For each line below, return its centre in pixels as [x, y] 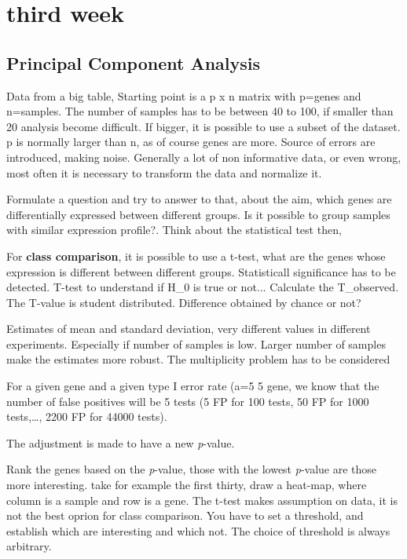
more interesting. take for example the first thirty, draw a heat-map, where [187, 485]
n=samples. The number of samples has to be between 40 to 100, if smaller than [200, 111]
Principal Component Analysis [133, 62]
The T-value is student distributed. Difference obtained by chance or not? [184, 302]
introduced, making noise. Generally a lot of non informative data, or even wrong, [204, 157]
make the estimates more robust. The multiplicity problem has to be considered [198, 359]
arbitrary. [29, 546]
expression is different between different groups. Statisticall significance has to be [201, 271]
